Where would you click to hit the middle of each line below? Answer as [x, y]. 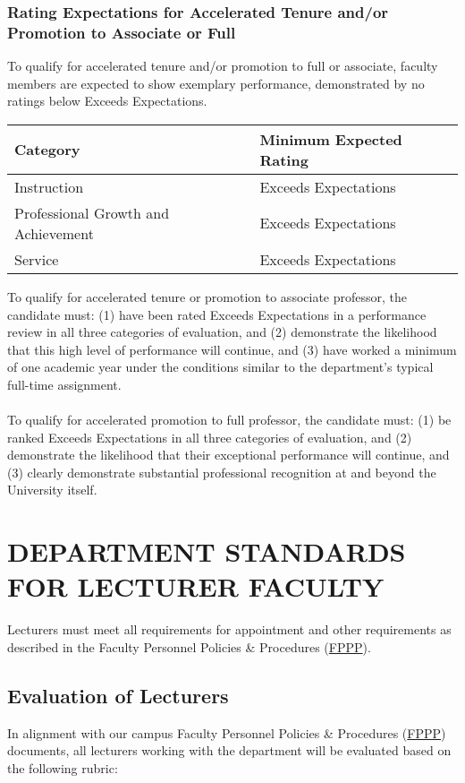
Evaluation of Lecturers [118, 695]
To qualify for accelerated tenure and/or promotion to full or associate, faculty [223, 66]
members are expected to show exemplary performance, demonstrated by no [216, 83]
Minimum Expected [331, 139]
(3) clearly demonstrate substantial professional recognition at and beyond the [222, 472]
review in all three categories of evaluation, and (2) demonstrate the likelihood [222, 332]
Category [47, 150]
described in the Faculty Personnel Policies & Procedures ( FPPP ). [189, 646]
